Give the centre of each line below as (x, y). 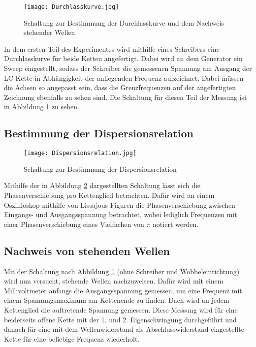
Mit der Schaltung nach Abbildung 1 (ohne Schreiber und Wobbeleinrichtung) (122, 271)
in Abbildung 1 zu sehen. (42, 107)
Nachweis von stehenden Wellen (87, 250)
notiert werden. (176, 224)
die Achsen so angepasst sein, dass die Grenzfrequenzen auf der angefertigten (120, 87)
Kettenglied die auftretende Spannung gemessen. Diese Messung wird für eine (121, 310)
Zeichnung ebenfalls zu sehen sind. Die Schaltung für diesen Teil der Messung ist (126, 97)
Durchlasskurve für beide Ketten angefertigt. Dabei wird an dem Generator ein (123, 58)
